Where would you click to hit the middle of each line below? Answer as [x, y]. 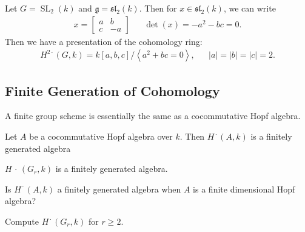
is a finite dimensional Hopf [244, 189]
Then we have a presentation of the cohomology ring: [104, 41]
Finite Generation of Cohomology [112, 90]
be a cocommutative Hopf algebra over [101, 136]
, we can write [250, 8]
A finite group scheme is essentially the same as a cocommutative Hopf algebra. [153, 116]
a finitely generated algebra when [119, 189]
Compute [22, 221]
